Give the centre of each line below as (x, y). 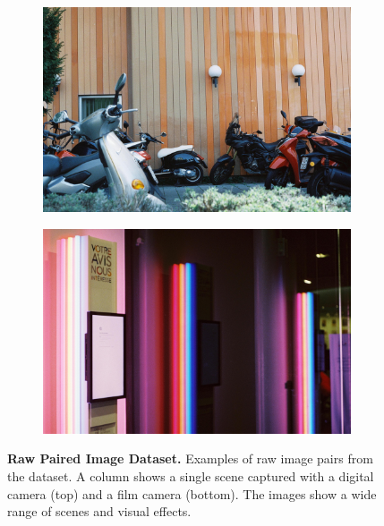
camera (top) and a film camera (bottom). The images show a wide (192, 493)
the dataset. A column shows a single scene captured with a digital (191, 476)
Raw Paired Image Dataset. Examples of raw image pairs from (190, 458)
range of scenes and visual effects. (99, 511)
